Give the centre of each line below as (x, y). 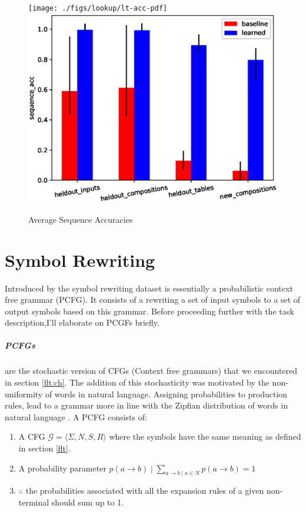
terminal (34, 502)
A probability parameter (62, 468)
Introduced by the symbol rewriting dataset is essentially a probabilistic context (149, 288)
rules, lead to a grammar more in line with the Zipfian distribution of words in (147, 405)
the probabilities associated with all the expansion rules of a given (145, 491)
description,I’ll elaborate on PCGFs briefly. (82, 322)
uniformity (24, 394)
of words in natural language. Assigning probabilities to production (166, 394)
